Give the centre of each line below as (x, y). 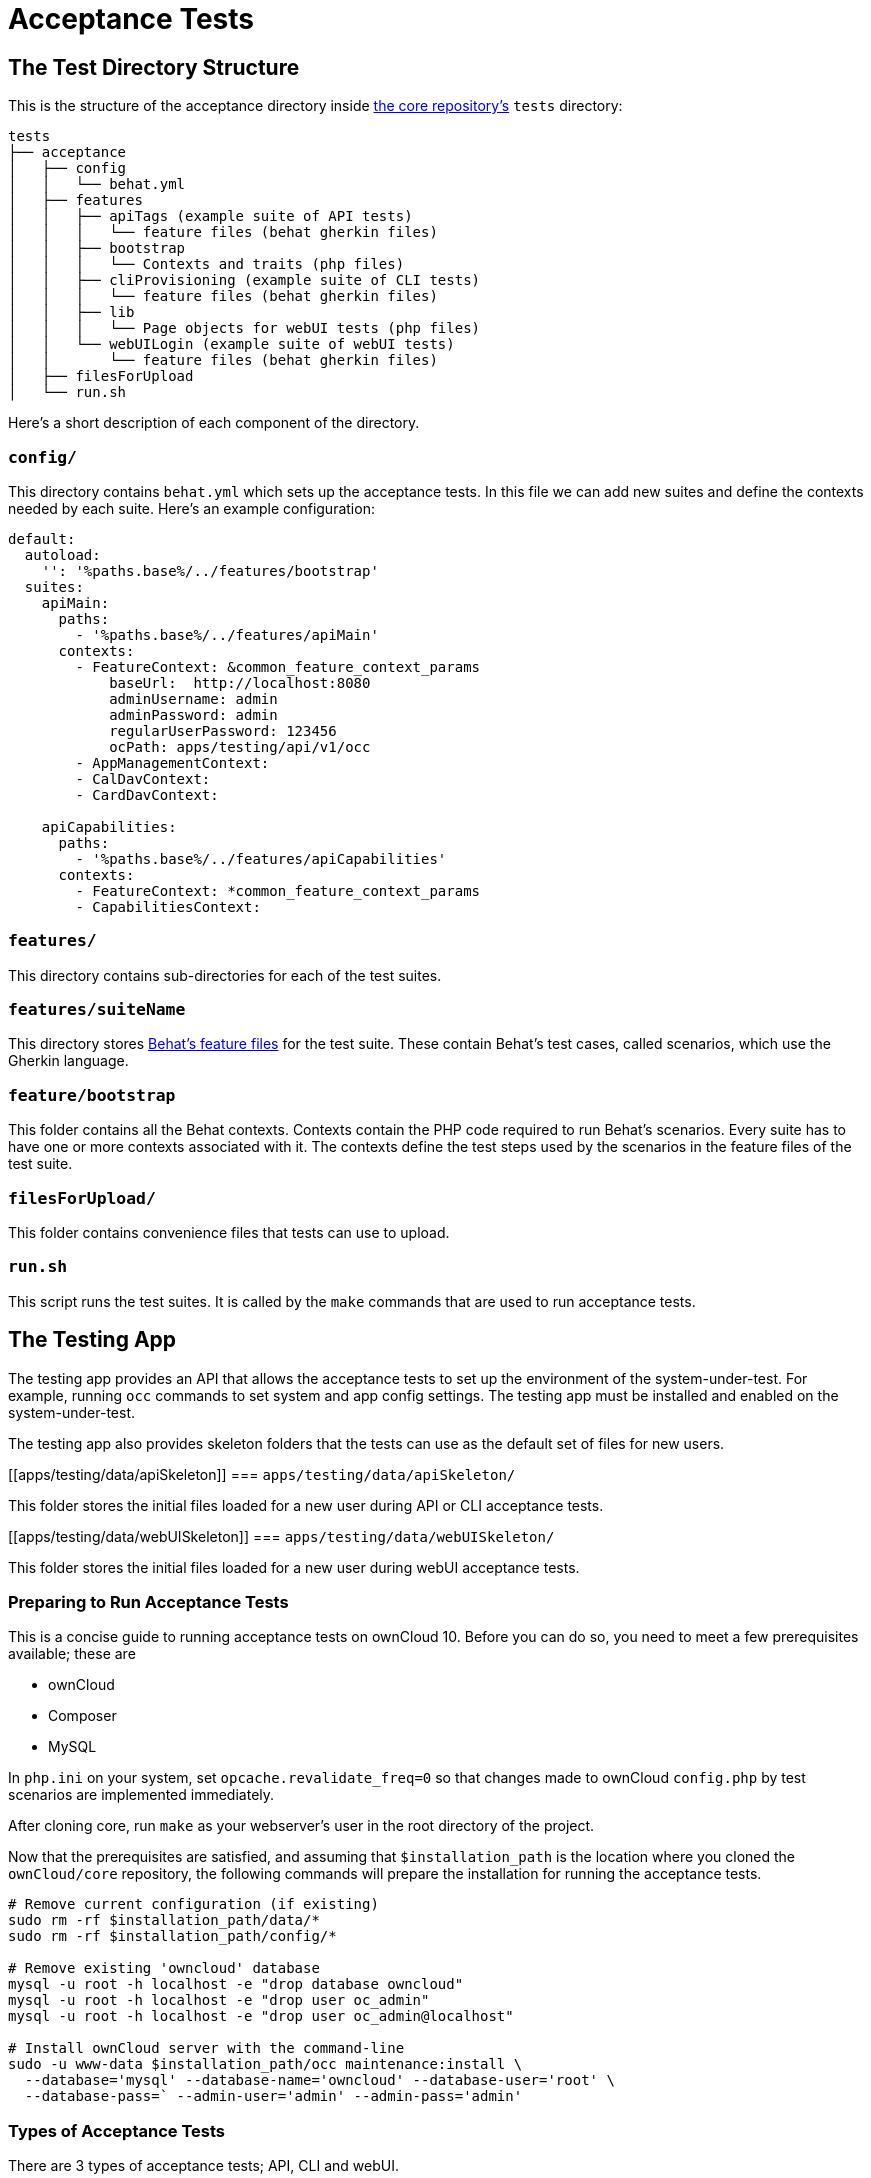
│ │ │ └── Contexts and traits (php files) (206, 264)
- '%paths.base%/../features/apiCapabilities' (261, 858)
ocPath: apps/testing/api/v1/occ (240, 746)
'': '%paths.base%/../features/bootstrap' (210, 570)
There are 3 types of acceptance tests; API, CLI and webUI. (203, 2166)
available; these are (72, 1654)
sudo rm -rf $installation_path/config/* (172, 1936)
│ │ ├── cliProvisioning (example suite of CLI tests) (244, 280)
